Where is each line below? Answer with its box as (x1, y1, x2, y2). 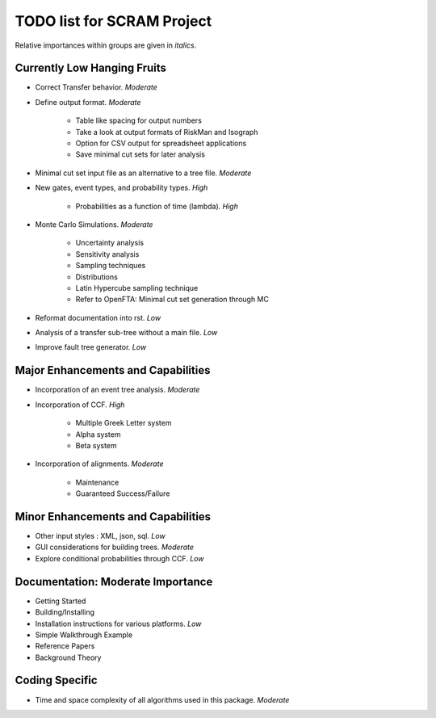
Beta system (75, 440, 117, 450)
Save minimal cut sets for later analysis (75, 149, 206, 159)
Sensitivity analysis (75, 249, 140, 258)
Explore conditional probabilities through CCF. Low (35, 553, 204, 563)
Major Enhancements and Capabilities (15, 363, 211, 377)
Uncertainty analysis (75, 238, 145, 248)
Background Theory (35, 653, 102, 662)
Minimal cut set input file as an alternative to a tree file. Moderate (35, 168, 252, 178)
